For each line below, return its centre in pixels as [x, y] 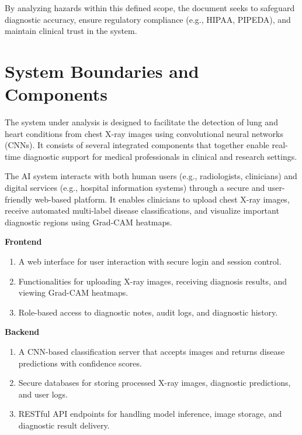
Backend [22, 332]
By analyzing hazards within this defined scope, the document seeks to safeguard [150, 8]
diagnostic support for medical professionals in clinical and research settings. [160, 156]
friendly [18, 199]
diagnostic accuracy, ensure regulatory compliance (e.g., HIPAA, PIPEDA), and [148, 19]
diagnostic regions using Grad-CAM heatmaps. [88, 222]
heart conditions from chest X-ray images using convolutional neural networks [144, 133]
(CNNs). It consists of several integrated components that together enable [137, 145]
